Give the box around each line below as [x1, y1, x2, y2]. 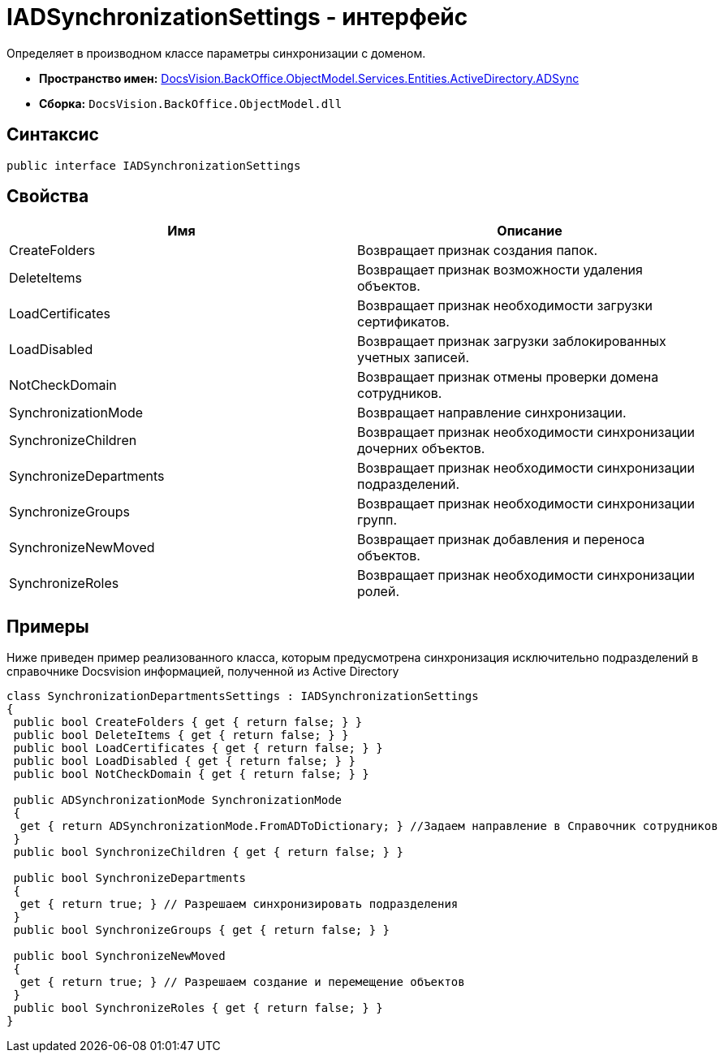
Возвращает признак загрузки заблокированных [357, 333, 666, 350]
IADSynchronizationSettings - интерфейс [6, 3, 468, 31]
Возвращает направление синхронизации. [357, 404, 627, 421]
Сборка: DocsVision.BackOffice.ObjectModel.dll [39, 96, 343, 110]
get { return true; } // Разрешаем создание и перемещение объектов [19, 975, 465, 989]
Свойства [6, 186, 89, 207]
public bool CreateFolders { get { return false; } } [13, 715, 363, 729]
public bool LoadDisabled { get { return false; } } [13, 754, 356, 768]
